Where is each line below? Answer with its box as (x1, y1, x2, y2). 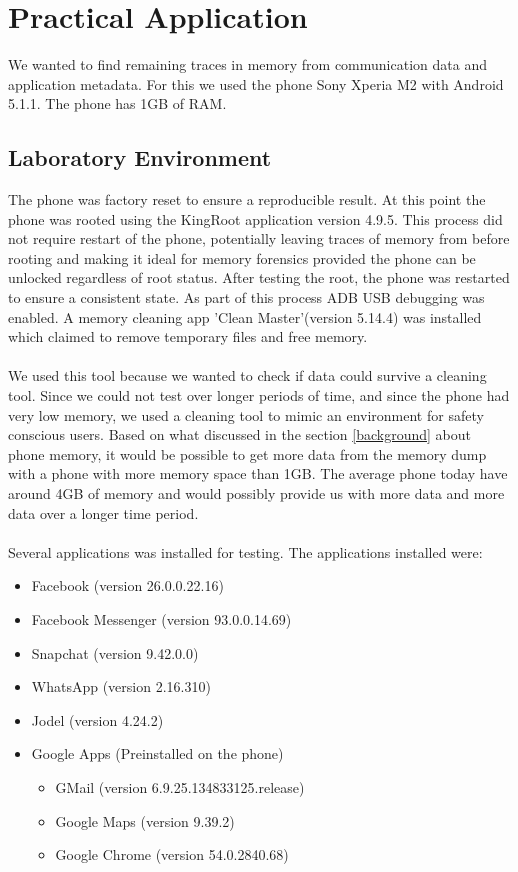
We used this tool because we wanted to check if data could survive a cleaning (8, 365, 487, 386)
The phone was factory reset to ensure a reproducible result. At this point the (8, 189, 486, 210)
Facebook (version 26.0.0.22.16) (31, 575, 224, 596)
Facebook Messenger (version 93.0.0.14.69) (31, 608, 292, 629)
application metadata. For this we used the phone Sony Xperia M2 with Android (8, 73, 504, 94)
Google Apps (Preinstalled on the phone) (31, 743, 284, 764)
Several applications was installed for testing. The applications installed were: (8, 541, 483, 562)
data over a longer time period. (8, 502, 199, 523)
